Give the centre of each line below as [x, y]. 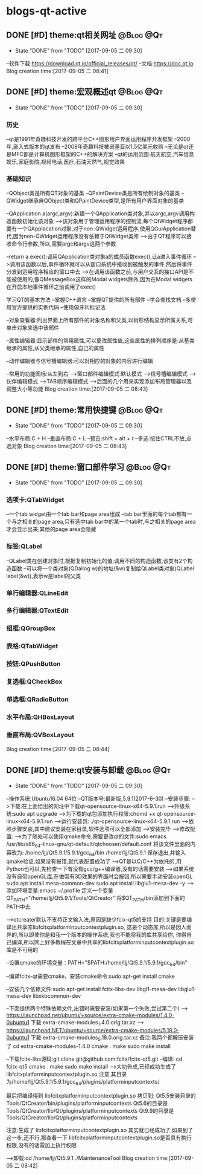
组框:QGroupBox [31, 628]
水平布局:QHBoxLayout [40, 717]
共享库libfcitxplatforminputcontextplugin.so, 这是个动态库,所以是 [96, 927]
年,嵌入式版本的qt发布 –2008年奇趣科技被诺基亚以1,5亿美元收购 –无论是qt [97, 147]
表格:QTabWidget [32, 646]
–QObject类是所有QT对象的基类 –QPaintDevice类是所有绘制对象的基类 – [95, 193]
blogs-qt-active [46, 11]
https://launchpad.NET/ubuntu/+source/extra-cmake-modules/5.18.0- [93, 1030]
